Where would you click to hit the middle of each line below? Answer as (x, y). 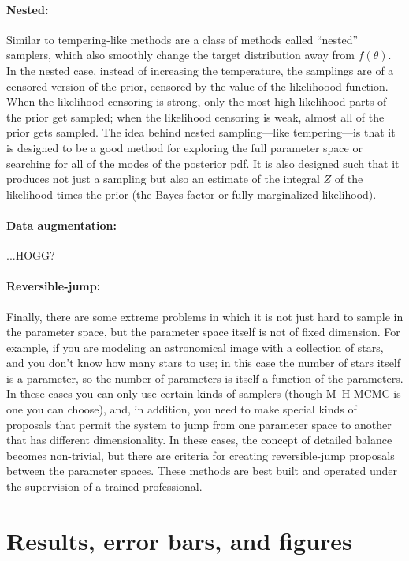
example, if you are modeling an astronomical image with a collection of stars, (195, 347)
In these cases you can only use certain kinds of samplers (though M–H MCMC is (204, 393)
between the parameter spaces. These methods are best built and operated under (202, 471)
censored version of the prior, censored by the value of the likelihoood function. (197, 86)
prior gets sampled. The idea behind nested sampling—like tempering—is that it (201, 132)
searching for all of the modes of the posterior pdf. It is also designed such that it (203, 163)
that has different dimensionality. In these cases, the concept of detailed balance (199, 440)
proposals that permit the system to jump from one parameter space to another (199, 424)
